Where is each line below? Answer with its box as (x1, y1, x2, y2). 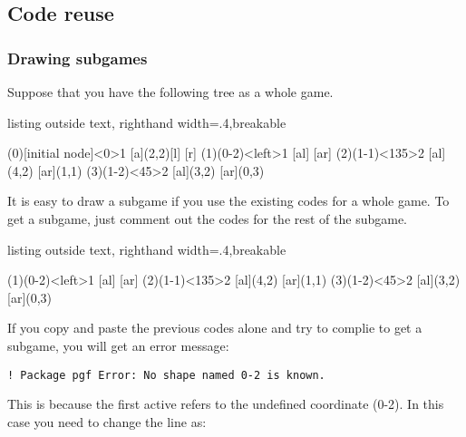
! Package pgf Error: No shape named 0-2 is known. (7, 368, 325, 382)
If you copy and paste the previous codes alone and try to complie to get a (7, 318, 422, 337)
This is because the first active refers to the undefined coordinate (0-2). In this (7, 394, 444, 413)
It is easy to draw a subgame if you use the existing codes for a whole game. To (7, 191, 450, 210)
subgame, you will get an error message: (7, 335, 229, 354)
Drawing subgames (7, 46, 148, 69)
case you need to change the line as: (7, 412, 207, 431)
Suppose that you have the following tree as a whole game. (7, 83, 334, 101)
